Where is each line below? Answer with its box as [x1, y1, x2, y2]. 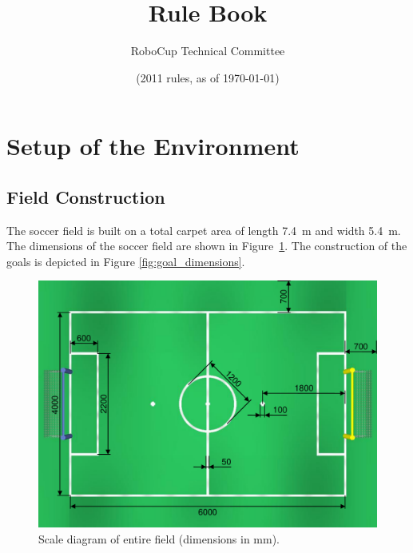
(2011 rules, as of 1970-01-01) [136, 69, 280, 86]
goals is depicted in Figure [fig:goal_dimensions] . [6, 253, 245, 269]
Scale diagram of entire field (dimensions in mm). [38, 530, 280, 547]
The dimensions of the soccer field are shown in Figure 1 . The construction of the [6, 237, 407, 254]
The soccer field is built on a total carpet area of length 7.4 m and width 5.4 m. [6, 221, 401, 238]
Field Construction [6, 184, 165, 209]
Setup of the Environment [6, 129, 300, 162]
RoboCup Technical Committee [130, 42, 285, 59]
